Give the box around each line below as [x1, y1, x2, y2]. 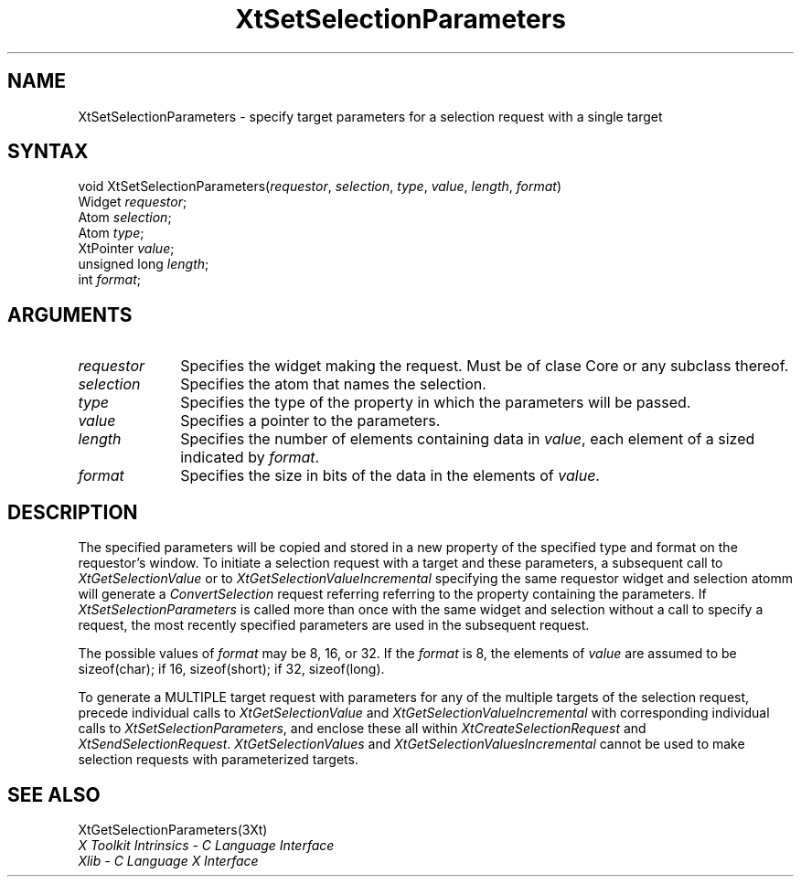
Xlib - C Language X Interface [78, 852, 259, 868]
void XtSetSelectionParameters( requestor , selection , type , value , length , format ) [78, 178, 562, 195]
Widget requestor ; [78, 194, 187, 210]
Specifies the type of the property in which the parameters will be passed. [180, 393, 691, 412]
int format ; [78, 272, 141, 288]
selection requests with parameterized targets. [78, 751, 358, 768]
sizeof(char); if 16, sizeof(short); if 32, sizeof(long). [78, 661, 385, 677]
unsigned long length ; [78, 256, 209, 272]
